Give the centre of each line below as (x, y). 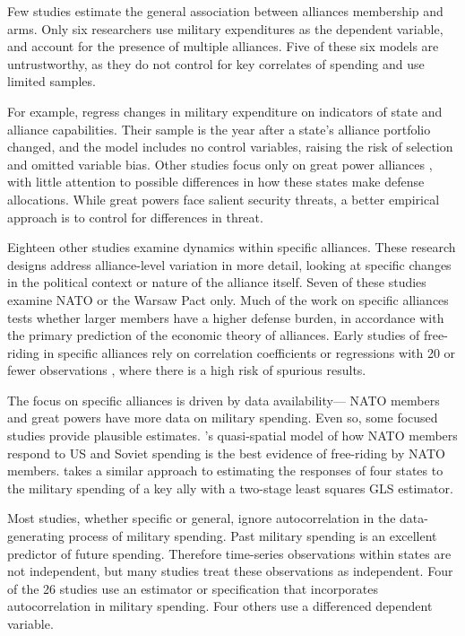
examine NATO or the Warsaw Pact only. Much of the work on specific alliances (228, 299)
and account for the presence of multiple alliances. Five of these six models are (223, 46)
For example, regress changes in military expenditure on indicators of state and (225, 111)
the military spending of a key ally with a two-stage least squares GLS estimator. (230, 488)
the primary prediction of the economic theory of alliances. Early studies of (214, 335)
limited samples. (52, 81)
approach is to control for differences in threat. (135, 217)
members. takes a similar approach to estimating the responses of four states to (225, 470)
